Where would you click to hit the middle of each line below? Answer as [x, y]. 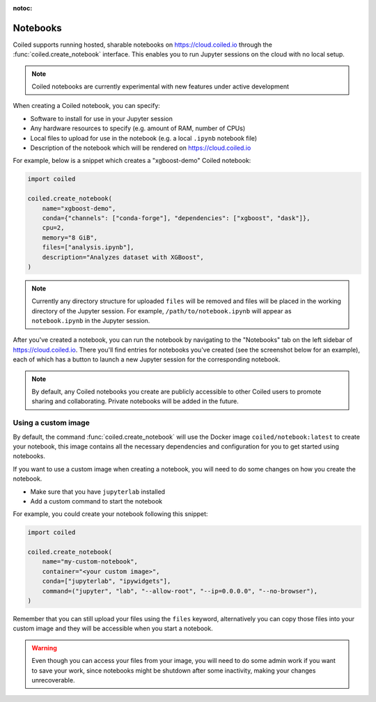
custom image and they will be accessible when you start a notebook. [113, 629]
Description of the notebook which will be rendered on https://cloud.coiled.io [141, 148]
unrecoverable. [53, 680]
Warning [44, 648]
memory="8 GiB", [70, 237]
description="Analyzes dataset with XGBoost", [123, 257]
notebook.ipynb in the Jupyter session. [91, 321]
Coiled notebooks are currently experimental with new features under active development [160, 86]
